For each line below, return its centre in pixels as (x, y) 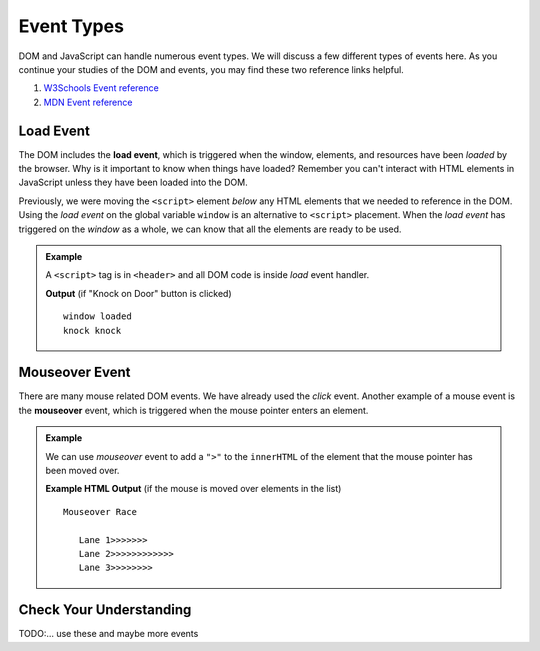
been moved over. (82, 470)
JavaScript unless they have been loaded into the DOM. (133, 182)
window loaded (97, 316)
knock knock (92, 330)
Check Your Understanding (105, 610)
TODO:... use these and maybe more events (108, 634)
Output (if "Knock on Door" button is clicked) (138, 293)
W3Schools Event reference (101, 88)
